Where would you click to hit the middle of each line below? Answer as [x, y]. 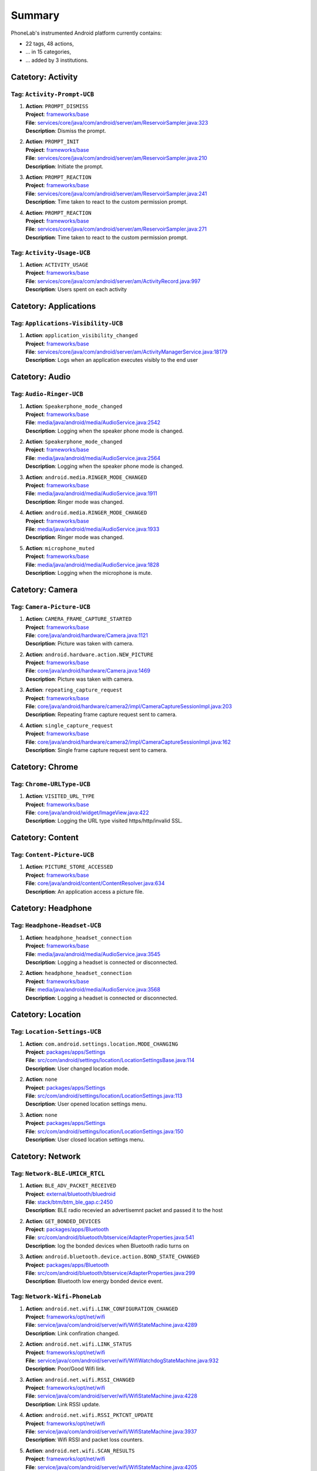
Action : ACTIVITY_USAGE [57, 264]
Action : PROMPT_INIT [52, 142]
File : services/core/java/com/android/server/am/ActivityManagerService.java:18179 [127, 352]
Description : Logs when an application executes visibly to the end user [112, 360]
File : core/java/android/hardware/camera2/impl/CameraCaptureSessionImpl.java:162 [128, 742]
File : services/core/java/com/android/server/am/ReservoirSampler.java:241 [116, 194]
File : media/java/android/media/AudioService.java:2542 [93, 422]
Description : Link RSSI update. [63, 1404]
